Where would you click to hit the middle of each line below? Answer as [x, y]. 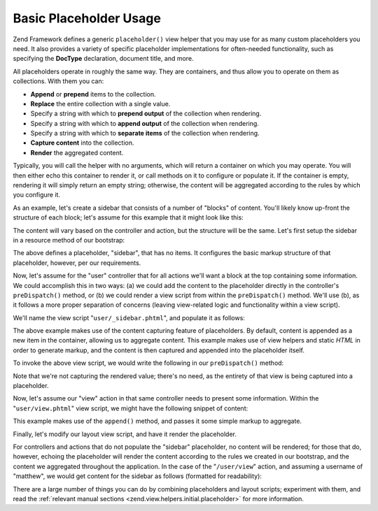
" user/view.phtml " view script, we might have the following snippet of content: [131, 408]
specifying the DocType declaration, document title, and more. [103, 59]
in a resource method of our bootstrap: [69, 240]
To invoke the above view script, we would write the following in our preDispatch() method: [148, 363]
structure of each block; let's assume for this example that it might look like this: [128, 217]
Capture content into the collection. [82, 143]
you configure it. [37, 195]
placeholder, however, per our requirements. [77, 263]
